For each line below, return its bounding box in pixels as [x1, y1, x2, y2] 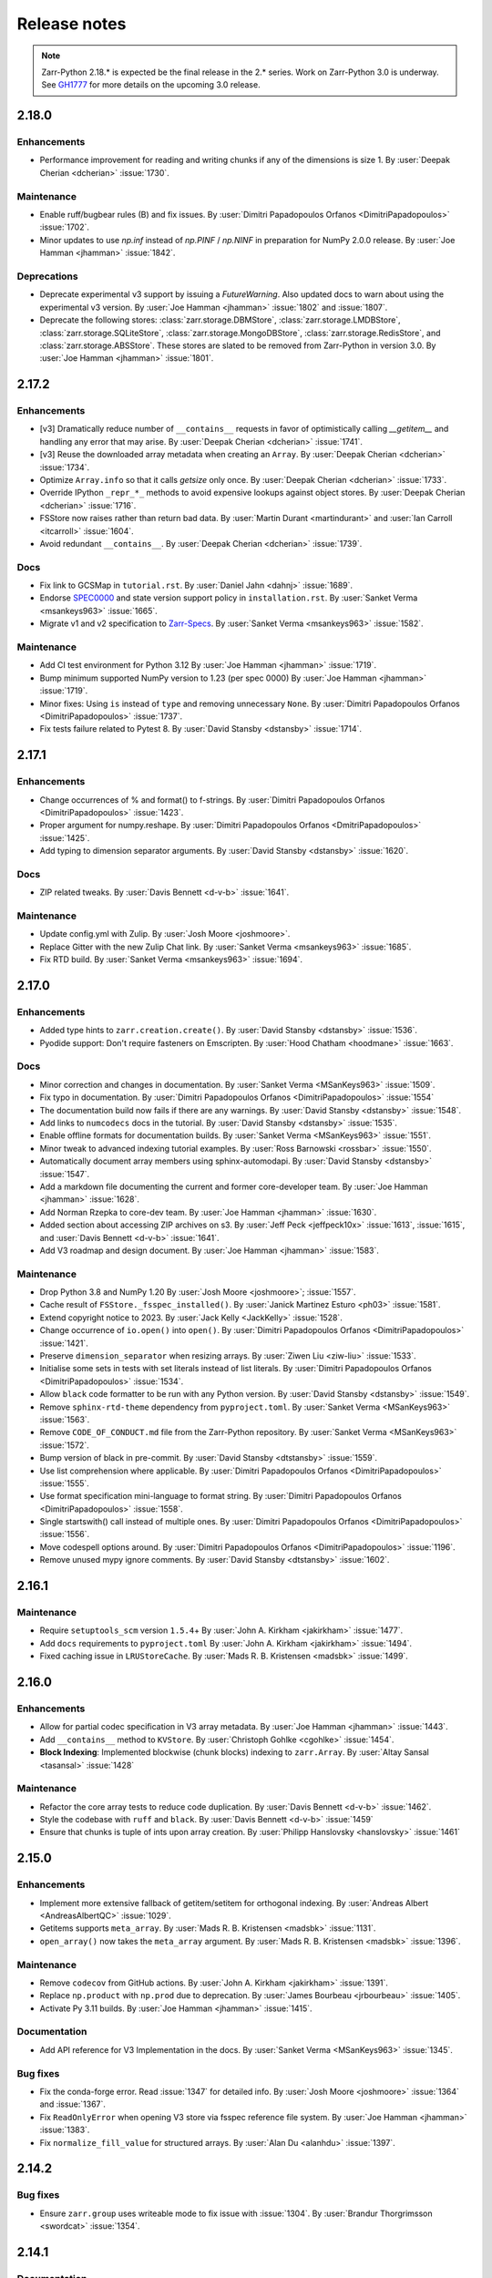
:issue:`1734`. [39, 461, 90, 473]
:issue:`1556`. [39, 1529, 90, 1540]
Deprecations [16, 270, 78, 282]
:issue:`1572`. [39, 1440, 90, 1451]
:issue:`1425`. [39, 832, 90, 843]
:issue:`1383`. [39, 2124, 90, 2136]
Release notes [16, 14, 127, 34]
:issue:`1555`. [39, 1477, 90, 1489]
